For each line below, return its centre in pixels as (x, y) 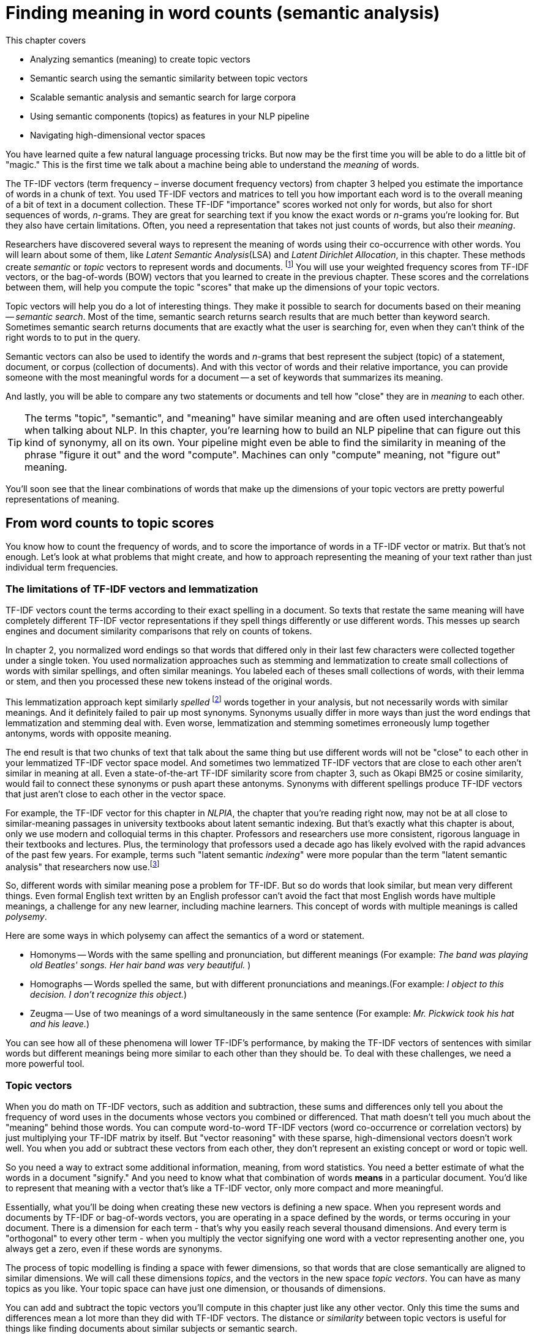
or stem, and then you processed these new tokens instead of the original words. (169, 681)
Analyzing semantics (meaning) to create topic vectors (140, 59)
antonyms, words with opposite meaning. (88, 733)
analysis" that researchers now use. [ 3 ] (83, 866)
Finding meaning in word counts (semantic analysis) (223, 13)
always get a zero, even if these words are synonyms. (114, 1249)
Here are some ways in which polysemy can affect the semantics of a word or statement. (185, 936)
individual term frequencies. (62, 567)
